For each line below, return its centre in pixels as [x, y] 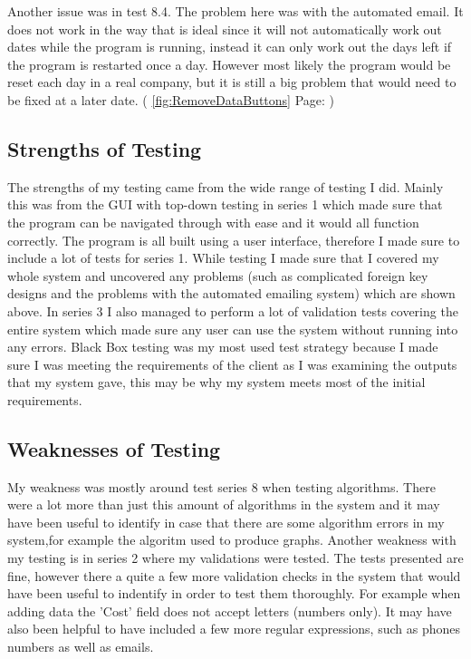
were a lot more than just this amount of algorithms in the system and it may [224, 504]
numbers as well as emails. [81, 647]
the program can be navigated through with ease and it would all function [213, 222]
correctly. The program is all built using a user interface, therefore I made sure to [234, 240]
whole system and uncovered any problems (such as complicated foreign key [218, 275]
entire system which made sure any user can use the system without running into [233, 329]
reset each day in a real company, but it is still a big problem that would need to [232, 82]
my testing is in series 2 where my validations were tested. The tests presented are [235, 558]
